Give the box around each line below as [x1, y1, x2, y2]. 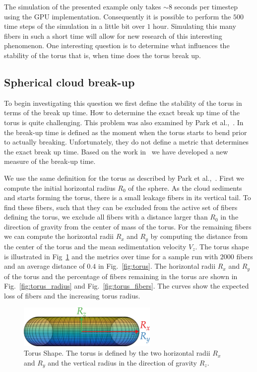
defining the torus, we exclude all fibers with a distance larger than [4, 212, 208, 222]
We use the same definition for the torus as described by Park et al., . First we [4, 172, 245, 183]
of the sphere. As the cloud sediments [128, 182, 242, 193]
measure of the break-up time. [4, 156, 96, 166]
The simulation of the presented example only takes [4, 1, 161, 11]
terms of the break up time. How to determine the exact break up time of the [4, 107, 240, 118]
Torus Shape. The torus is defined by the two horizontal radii [24, 348, 210, 358]
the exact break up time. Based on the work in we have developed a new [4, 146, 228, 156]
